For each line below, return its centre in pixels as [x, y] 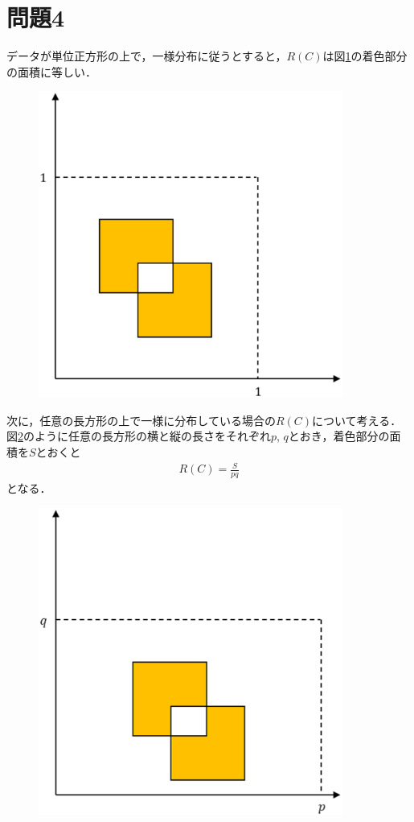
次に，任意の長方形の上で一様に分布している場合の [141, 420]
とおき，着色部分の [339, 436]
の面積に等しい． [51, 71]
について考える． [357, 420]
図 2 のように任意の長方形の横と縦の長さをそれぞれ [139, 436]
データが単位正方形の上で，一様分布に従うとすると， [147, 56]
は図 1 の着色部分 [365, 56]
